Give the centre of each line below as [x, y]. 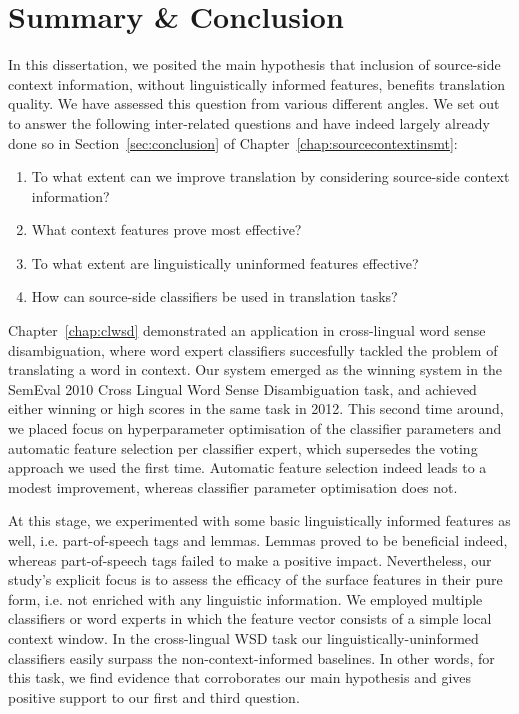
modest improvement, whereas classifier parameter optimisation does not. [233, 486]
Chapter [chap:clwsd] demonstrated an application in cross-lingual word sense [247, 330]
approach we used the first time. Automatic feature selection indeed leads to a [247, 467]
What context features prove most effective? [166, 229]
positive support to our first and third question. [154, 696]
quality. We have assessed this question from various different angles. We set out [254, 103]
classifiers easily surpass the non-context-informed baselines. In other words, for [251, 657]
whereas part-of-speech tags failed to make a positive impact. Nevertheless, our [250, 559]
